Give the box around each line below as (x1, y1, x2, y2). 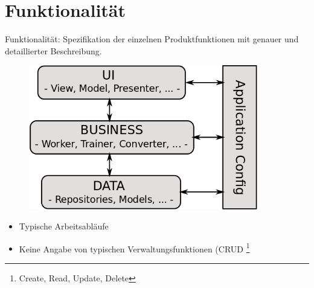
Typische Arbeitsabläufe (19, 220, 109, 232)
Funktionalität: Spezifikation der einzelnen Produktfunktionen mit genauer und (5, 33, 299, 45)
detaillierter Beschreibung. (5, 44, 102, 57)
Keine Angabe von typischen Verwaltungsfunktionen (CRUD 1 (19, 240, 250, 255)
